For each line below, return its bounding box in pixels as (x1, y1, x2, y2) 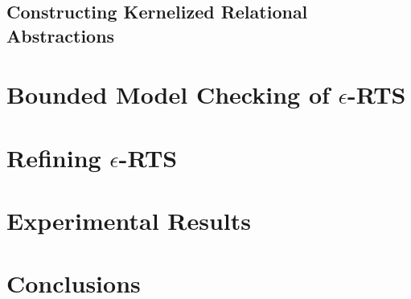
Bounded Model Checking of (6, 78, 330, 111)
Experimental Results (6, 204, 251, 237)
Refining (6, 141, 101, 174)
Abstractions (6, 23, 115, 47)
